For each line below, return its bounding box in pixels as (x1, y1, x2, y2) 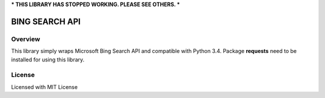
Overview (11, 35, 40, 43)
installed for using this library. (11, 56, 85, 63)
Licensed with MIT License (11, 83, 78, 90)
